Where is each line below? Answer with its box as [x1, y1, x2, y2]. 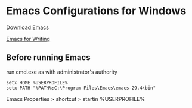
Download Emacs [6, 24, 49, 31]
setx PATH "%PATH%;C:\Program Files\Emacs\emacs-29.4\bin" [6, 85, 156, 91]
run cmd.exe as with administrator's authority [6, 68, 118, 75]
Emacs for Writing [6, 35, 51, 42]
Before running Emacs [6, 52, 91, 63]
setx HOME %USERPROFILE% [6, 80, 68, 85]
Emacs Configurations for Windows [6, 4, 187, 18]
